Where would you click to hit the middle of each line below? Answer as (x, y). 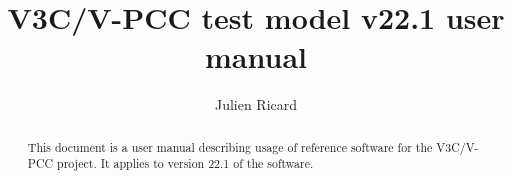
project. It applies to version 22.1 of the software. (185, 163)
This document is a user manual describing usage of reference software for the (230, 146)
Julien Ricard (256, 104)
